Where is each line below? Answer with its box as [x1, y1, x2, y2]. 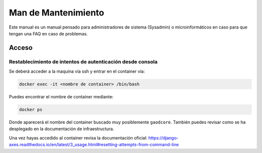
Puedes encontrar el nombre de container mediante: [9, 94, 114, 100]
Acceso [9, 44, 33, 52]
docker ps [19, 107, 43, 112]
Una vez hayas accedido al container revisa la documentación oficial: [9, 135, 147, 140]
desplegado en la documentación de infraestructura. [9, 126, 114, 132]
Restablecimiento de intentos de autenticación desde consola [9, 58, 158, 65]
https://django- [148, 135, 179, 140]
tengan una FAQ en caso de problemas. [9, 31, 88, 36]
